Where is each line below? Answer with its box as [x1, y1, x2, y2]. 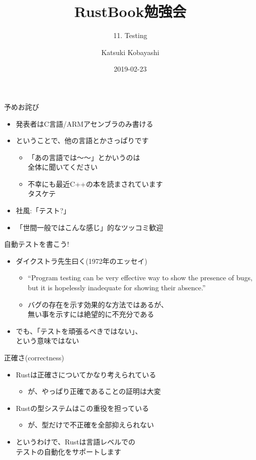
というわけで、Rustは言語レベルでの [16, 436, 135, 446]
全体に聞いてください [28, 162, 98, 172]
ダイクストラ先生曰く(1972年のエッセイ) [16, 255, 147, 266]
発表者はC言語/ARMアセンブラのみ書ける [16, 118, 153, 129]
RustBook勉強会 [74, 1, 186, 22]
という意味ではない [16, 335, 79, 346]
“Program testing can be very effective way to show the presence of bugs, [28, 272, 252, 283]
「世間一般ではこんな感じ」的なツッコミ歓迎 [16, 222, 163, 232]
